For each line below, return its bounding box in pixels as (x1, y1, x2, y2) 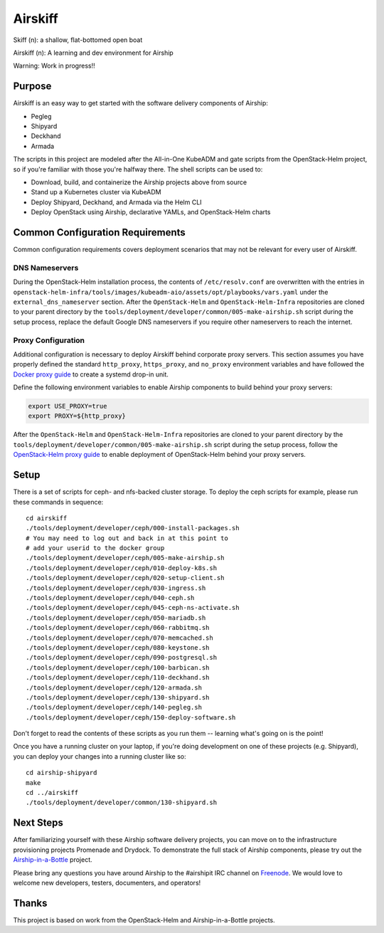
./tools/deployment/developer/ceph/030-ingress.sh (26, 584, 206, 592)
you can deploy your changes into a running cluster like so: (13, 752, 186, 761)
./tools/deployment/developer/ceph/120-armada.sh (26, 683, 203, 692)
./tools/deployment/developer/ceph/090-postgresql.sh (26, 653, 217, 662)
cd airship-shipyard (26, 769, 97, 777)
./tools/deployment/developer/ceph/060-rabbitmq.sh (26, 623, 210, 632)
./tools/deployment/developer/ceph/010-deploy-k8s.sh (26, 564, 217, 572)
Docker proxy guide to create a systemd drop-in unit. (13, 370, 169, 379)
